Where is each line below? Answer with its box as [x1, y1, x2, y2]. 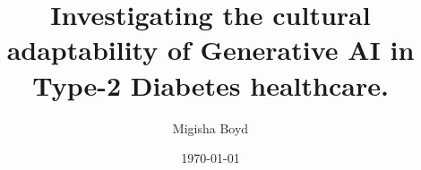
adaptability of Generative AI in [6, 31, 415, 68]
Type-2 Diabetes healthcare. [32, 66, 389, 103]
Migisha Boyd [172, 118, 249, 137]
